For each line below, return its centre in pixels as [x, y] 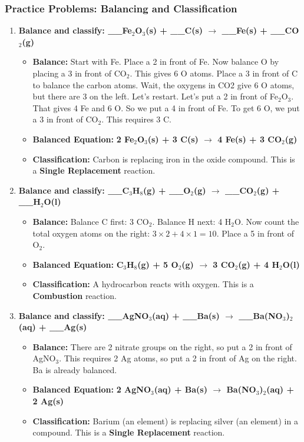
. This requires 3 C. [137, 119]
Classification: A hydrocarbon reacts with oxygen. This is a [143, 284]
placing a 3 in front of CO [80, 73]
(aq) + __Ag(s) [53, 327]
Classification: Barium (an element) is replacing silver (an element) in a [165, 421]
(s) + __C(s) [174, 30]
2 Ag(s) [48, 401]
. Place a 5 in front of [255, 233]
